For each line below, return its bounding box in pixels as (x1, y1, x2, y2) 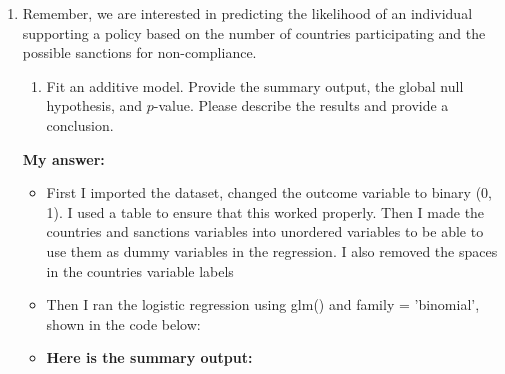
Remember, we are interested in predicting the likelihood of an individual (22, 3, 473, 23)
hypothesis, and (46, 95, 143, 116)
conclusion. (46, 114, 114, 135)
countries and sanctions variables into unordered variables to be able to (46, 221, 484, 242)
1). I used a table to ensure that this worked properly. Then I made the (46, 201, 485, 222)
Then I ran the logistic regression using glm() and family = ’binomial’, (46, 294, 480, 315)
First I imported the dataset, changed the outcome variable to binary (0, (46, 182, 492, 203)
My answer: (22, 148, 105, 169)
